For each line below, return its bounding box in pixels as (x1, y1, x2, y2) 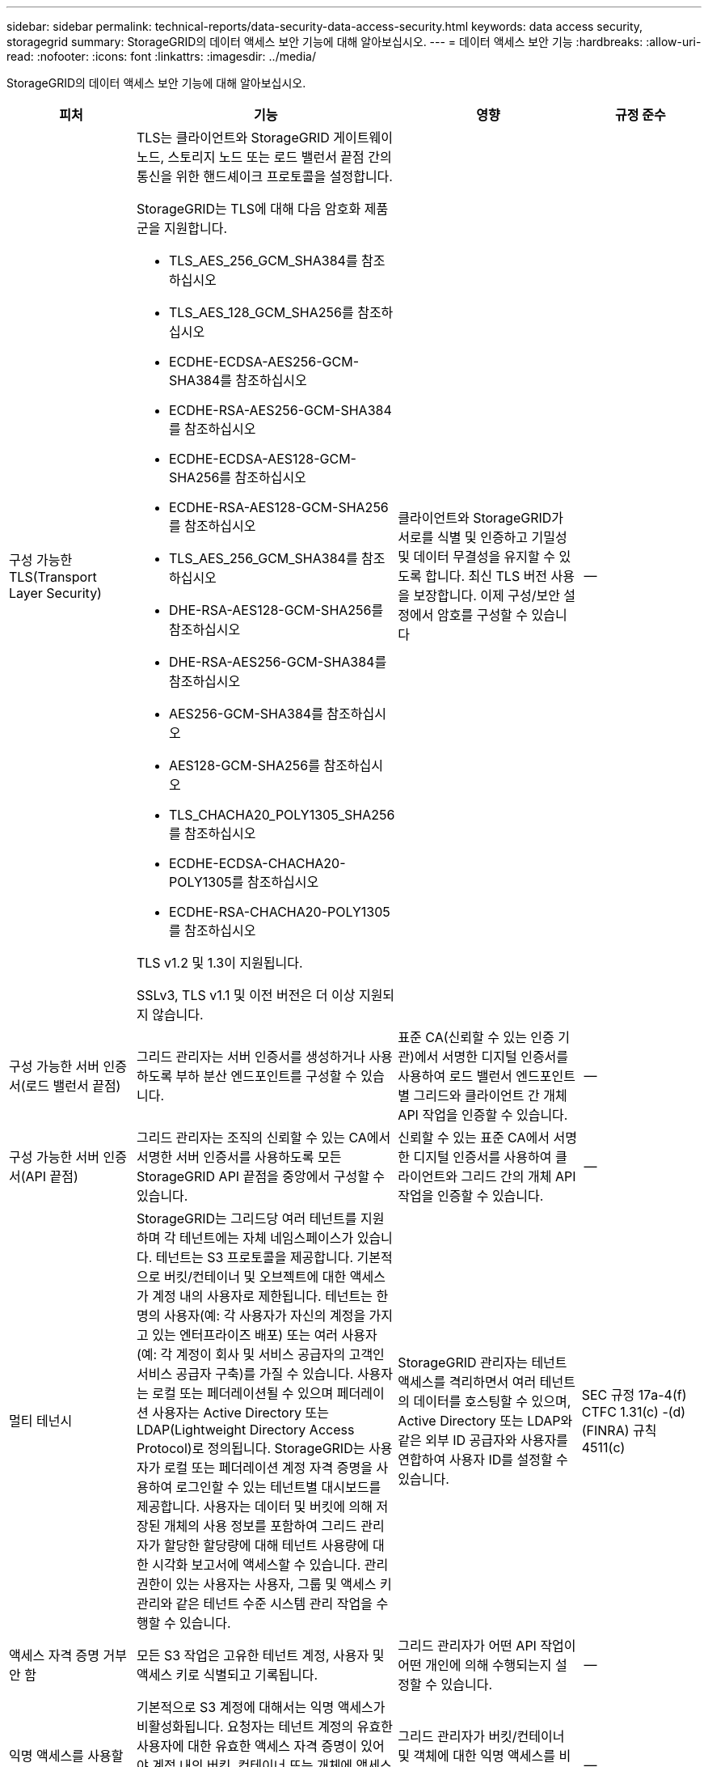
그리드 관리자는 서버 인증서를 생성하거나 (136, 1049, 365, 1065)
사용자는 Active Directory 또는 (152, 1405, 329, 1421)
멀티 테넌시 (9, 1413, 73, 1429)
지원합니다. (163, 220, 228, 236)
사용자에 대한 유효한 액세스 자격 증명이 (136, 1738, 357, 1754)
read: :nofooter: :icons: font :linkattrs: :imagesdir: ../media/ (6, 49, 316, 63)
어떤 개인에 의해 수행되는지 (398, 1657, 552, 1673)
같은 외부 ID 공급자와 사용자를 (398, 1432, 568, 1448)
